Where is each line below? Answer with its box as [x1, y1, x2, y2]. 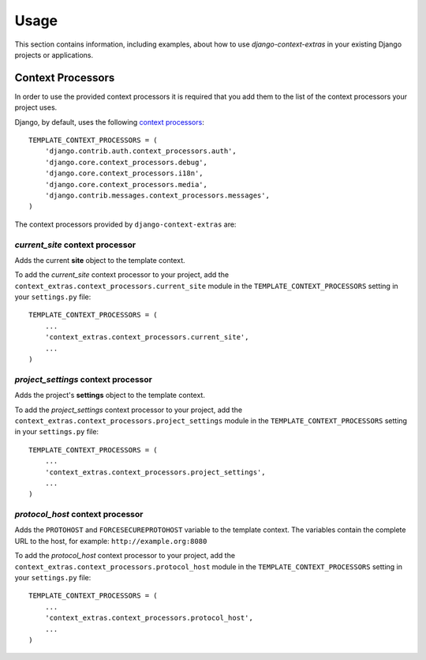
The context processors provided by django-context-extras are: [14, 219, 237, 229]
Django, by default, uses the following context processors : [14, 117, 204, 126]
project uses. [14, 103, 58, 112]
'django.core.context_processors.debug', [44, 158, 208, 167]
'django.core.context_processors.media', [44, 180, 208, 189]
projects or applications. [14, 50, 94, 59]
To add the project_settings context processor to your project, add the [14, 405, 243, 414]
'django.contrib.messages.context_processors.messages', [44, 190, 270, 200]
